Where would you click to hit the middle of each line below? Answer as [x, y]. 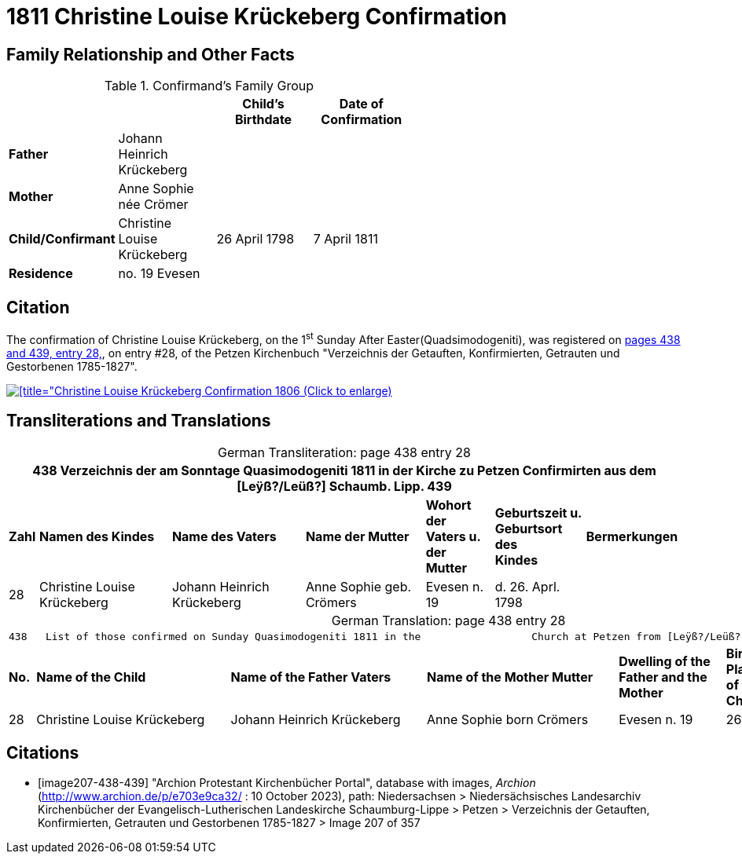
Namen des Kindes [97, 536]
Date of [361, 104]
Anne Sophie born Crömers [508, 719]
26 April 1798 [255, 239]
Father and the [663, 677]
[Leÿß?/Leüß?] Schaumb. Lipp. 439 [344, 486]
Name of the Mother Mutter [510, 677]
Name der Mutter [357, 536]
